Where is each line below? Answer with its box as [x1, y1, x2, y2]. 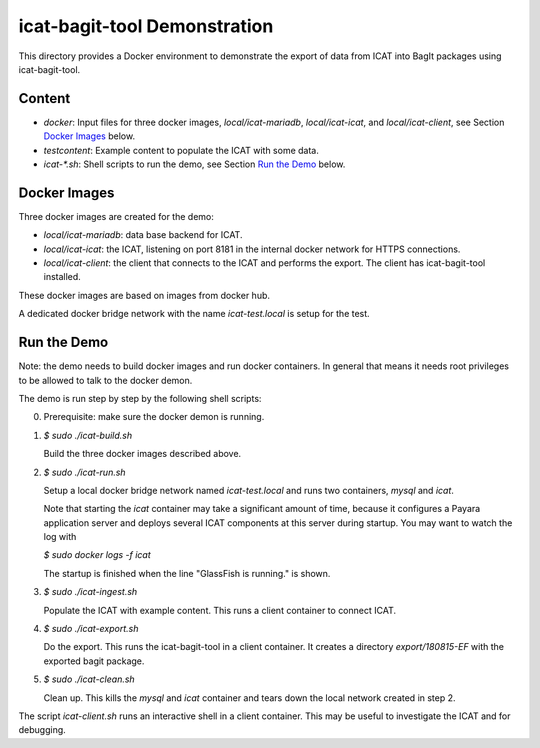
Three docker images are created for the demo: [18, 210, 214, 222]
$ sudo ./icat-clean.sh [43, 673, 135, 685]
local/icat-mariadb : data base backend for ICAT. [43, 229, 243, 241]
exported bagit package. [43, 655, 145, 667]
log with [43, 531, 77, 543]
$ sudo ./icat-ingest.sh [43, 586, 138, 598]
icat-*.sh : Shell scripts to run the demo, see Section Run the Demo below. [43, 158, 346, 170]
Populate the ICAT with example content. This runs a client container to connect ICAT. [43, 604, 397, 616]
